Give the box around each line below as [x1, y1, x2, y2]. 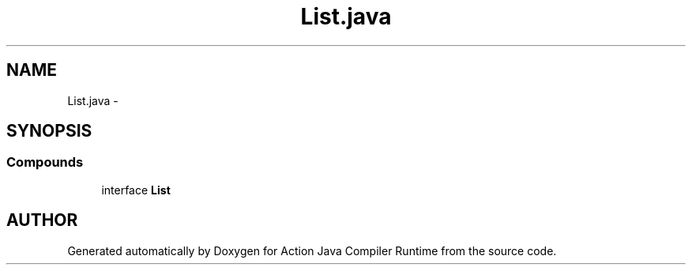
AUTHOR [6, 210, 78, 231]
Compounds [6, 154, 84, 171]
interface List [101, 183, 171, 197]
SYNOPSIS [6, 121, 92, 141]
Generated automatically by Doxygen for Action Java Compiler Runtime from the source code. [67, 243, 557, 258]
